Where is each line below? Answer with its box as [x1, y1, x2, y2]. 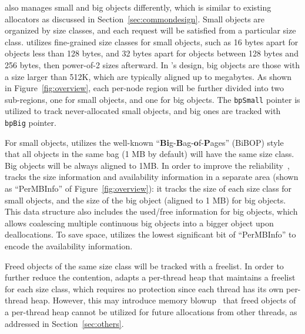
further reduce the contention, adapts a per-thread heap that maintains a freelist [5, 271, 296, 283]
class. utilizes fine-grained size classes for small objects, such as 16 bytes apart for [5, 35, 299, 48]
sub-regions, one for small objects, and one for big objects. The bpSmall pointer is [5, 93, 300, 105]
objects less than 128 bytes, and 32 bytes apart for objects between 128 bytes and [5, 47, 299, 59]
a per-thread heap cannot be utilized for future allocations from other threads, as [5, 305, 297, 318]
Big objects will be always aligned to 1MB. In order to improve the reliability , [5, 159, 290, 171]
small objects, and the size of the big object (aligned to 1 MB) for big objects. [5, 193, 286, 206]
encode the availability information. [5, 240, 133, 252]
